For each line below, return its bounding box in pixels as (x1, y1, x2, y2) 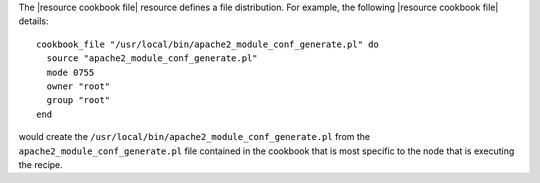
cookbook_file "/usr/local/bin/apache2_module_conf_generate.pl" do (36, 38, 379, 50)
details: (18, 15, 49, 27)
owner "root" (46, 80, 111, 92)
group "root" (46, 95, 111, 106)
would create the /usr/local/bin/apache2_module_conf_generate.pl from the (18, 131, 370, 143)
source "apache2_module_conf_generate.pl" (46, 53, 259, 64)
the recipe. (18, 158, 64, 170)
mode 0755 (46, 66, 95, 78)
